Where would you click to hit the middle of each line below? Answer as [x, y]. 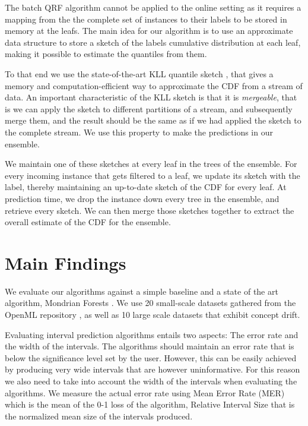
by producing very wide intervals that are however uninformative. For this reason [153, 369]
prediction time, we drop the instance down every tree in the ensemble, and [142, 198]
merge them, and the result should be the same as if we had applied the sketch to [153, 120]
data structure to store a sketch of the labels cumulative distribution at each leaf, [153, 42]
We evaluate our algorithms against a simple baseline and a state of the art [142, 291]
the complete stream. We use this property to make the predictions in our [139, 132]
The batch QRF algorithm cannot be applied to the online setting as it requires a [153, 7]
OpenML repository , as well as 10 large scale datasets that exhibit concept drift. [153, 314]
